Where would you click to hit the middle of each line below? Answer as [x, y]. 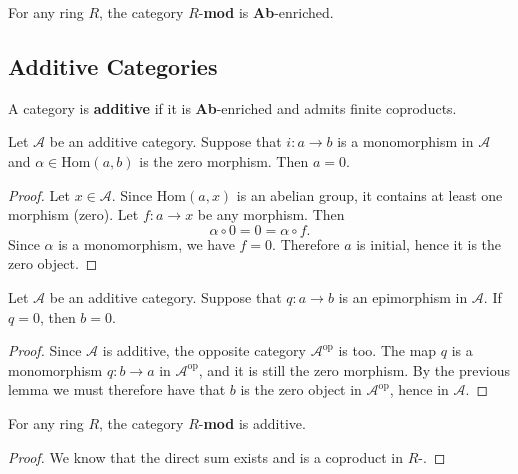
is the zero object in [301, 389]
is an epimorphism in [403, 296]
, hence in [419, 389]
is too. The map [387, 350]
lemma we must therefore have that [117, 389]
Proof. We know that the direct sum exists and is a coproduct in [206, 456]
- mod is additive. [252, 422]
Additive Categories [113, 65]
